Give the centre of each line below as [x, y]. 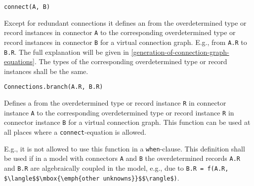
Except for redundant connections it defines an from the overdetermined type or [125, 22]
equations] [19, 61]
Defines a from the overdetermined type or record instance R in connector [115, 103]
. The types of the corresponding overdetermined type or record [131, 61]
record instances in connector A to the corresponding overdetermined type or [120, 32]
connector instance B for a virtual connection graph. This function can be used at [127, 122]
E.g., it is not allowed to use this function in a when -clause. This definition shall [125, 148]
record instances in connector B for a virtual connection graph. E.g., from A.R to [126, 42]
